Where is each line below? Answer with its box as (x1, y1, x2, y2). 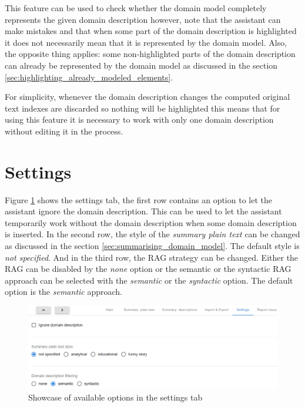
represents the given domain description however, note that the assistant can (5, 13, 281, 25)
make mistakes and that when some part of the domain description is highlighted (5, 25, 297, 37)
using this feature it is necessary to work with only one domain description (5, 113, 274, 126)
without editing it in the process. (5, 125, 123, 137)
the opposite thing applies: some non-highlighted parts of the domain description (5, 48, 296, 60)
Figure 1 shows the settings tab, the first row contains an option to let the (5, 193, 272, 206)
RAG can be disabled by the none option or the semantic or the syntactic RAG (5, 263, 291, 275)
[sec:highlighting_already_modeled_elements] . (5, 70, 173, 83)
